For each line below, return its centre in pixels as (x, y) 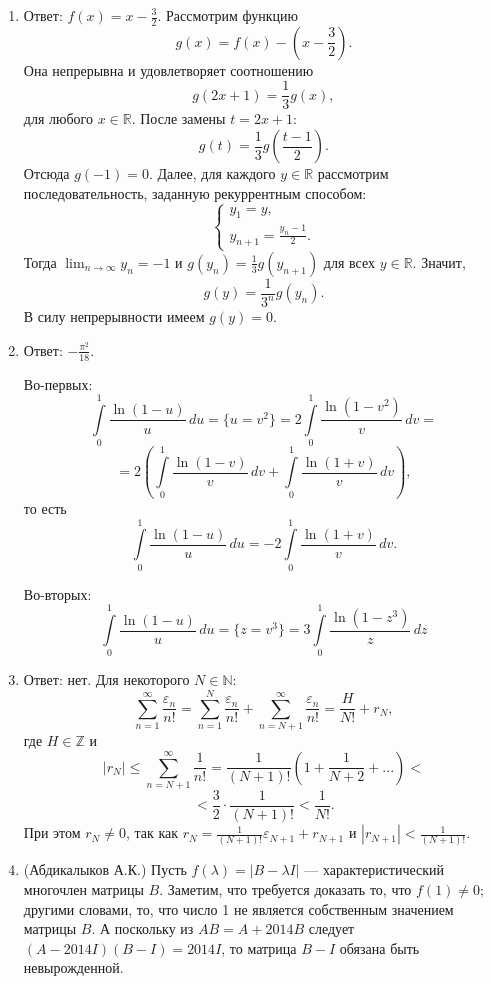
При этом (52, 832)
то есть (45, 507)
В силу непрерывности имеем (114, 316)
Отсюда (46, 173)
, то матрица (259, 947)
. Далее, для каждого (212, 173)
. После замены (178, 118)
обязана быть (379, 947)
